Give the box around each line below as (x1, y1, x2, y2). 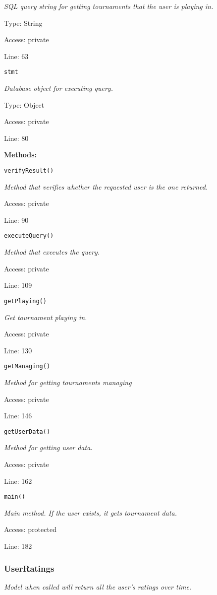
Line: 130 (4, 345, 32, 355)
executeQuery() (4, 232, 54, 240)
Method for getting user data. (4, 442, 93, 453)
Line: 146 (4, 410, 32, 421)
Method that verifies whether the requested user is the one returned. (4, 181, 208, 192)
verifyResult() (4, 167, 54, 174)
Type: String (4, 17, 43, 28)
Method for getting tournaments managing (4, 377, 132, 387)
